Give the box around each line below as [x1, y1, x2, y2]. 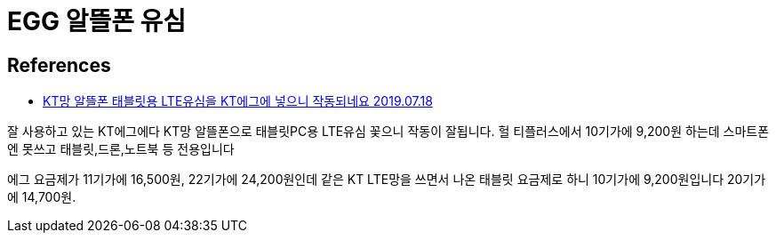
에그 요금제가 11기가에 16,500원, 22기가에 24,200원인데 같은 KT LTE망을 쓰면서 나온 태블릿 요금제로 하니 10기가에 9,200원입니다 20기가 [7, 172, 766, 188]
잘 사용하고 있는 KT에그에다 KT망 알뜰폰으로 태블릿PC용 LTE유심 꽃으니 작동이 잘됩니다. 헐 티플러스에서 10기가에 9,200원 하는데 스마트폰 [7, 124, 770, 140]
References [7, 53, 111, 76]
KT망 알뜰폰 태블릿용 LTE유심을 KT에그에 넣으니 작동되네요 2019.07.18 [43, 93, 433, 109]
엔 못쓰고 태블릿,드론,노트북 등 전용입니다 [7, 141, 235, 157]
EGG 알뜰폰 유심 [7, 6, 187, 36]
